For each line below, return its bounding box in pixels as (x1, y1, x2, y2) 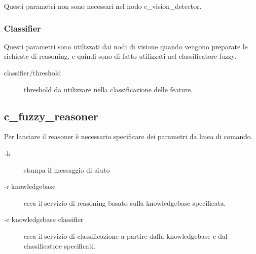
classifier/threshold (4, 68, 61, 77)
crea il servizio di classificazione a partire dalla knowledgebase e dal (24, 230, 228, 241)
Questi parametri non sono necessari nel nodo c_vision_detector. (4, 1, 202, 11)
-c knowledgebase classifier (4, 214, 84, 224)
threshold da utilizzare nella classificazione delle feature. (24, 84, 193, 94)
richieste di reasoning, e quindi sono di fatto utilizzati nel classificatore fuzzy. (4, 51, 237, 61)
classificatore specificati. (24, 240, 96, 251)
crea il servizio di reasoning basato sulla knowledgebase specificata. (24, 197, 226, 208)
